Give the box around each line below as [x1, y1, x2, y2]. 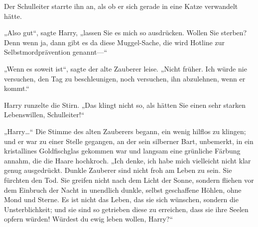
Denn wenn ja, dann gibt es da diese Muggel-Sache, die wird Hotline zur [4, 37, 225, 47]
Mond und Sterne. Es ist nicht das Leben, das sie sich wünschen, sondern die [4, 194, 239, 205]
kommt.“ [4, 83, 29, 93]
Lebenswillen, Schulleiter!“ [4, 109, 85, 120]
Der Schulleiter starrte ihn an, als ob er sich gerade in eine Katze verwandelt [4, 1, 238, 11]
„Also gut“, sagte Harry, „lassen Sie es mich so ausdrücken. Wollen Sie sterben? [4, 27, 247, 38]
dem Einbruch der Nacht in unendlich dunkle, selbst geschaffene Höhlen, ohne [4, 184, 242, 195]
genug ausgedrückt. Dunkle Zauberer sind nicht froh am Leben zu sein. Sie [4, 165, 232, 175]
